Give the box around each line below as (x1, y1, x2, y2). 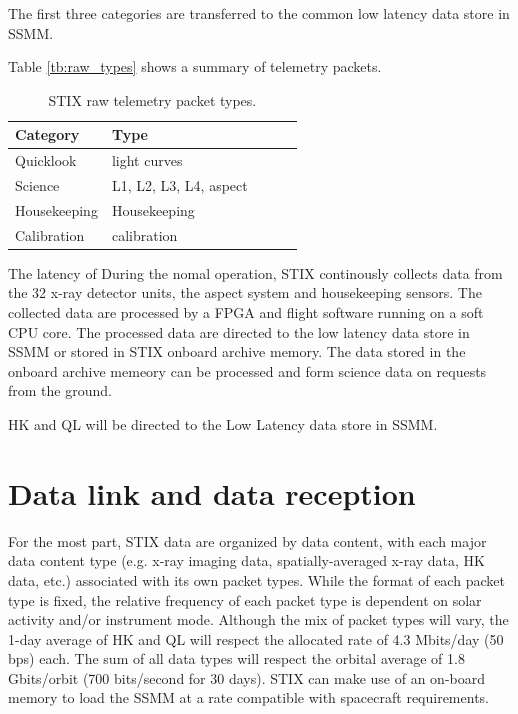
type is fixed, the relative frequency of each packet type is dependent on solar (8, 589, 482, 610)
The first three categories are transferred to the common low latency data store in (8, 3, 510, 23)
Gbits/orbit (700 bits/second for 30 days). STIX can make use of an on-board (8, 667, 485, 688)
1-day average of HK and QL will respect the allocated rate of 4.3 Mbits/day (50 (8, 628, 504, 649)
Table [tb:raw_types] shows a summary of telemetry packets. (8, 56, 382, 77)
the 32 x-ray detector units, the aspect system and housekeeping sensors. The (8, 282, 482, 303)
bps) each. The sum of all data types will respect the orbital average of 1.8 (8, 648, 465, 669)
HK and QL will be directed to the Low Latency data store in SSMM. (8, 414, 438, 434)
